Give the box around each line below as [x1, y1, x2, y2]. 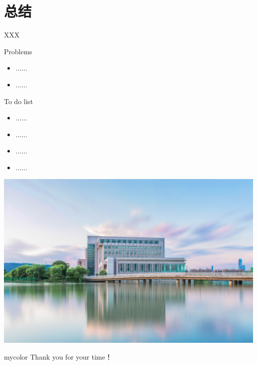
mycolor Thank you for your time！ [4, 351, 112, 362]
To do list [4, 96, 33, 106]
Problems [4, 46, 33, 56]
